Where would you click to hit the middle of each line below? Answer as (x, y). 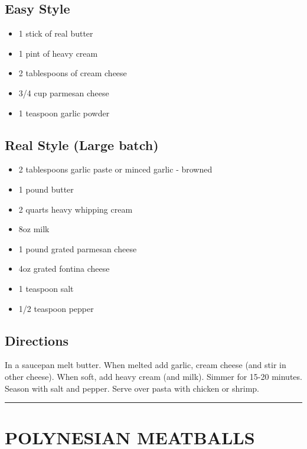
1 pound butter (46, 189)
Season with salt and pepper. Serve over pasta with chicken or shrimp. (132, 388)
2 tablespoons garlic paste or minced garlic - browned (115, 169)
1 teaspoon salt (46, 288)
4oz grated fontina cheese (64, 269)
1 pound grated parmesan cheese (78, 248)
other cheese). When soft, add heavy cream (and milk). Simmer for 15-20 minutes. (153, 376)
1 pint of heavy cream (58, 53)
